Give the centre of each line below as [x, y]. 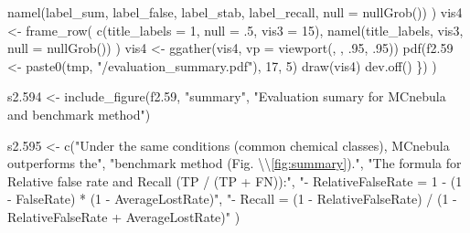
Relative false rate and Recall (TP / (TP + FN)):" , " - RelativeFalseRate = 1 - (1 [235, 180]
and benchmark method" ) [79, 114]
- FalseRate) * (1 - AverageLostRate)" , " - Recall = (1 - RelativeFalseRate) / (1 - [232, 199]
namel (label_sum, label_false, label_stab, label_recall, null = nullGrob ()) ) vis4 [235, 12]
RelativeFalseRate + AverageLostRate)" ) [124, 216]
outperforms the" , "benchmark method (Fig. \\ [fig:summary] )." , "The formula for [235, 163]
